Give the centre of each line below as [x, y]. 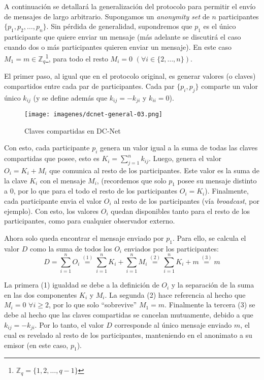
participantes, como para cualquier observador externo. [90, 221]
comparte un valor [229, 86]
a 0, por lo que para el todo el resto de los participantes [91, 191]
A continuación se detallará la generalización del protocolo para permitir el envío [130, 6]
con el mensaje [63, 180]
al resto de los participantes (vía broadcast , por [187, 200]
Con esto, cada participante [47, 148]
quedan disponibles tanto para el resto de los [180, 211]
